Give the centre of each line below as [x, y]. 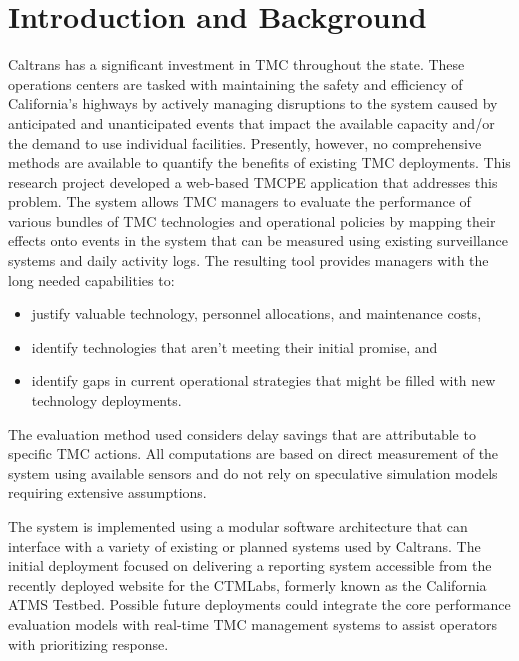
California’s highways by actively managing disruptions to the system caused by [253, 103]
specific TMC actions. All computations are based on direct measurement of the [253, 453]
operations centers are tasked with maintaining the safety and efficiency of [235, 83]
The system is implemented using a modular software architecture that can [238, 526]
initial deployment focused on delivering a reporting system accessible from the [250, 565]
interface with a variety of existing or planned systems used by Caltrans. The [244, 545]
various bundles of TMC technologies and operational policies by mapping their [252, 220]
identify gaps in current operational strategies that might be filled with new [263, 380]
